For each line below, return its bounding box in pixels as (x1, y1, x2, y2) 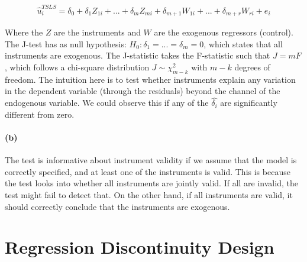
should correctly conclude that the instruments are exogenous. (5, 200, 230, 212)
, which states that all (203, 37, 283, 50)
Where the (5, 26, 43, 38)
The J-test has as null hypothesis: (5, 37, 127, 50)
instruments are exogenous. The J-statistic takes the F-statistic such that (5, 49, 270, 62)
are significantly (220, 96, 277, 109)
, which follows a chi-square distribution (5, 60, 150, 73)
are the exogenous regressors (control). (154, 26, 293, 38)
